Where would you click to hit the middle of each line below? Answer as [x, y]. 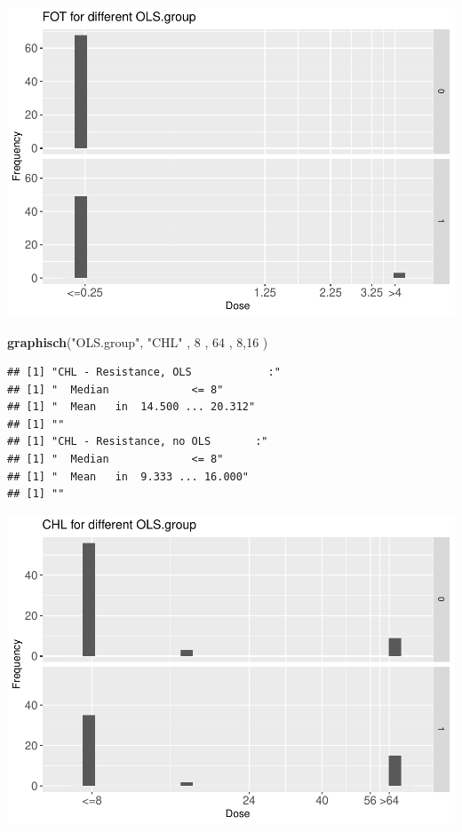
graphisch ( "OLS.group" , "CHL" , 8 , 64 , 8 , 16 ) [138, 341]
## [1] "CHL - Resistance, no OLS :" [138, 442]
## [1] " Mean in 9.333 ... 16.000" [128, 476]
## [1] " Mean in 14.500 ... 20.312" [131, 407]
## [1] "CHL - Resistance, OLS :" [144, 372]
